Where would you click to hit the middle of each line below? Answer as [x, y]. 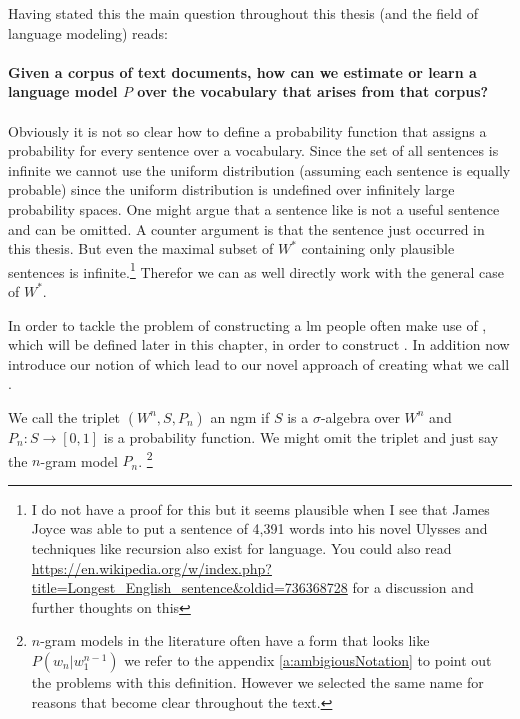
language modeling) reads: [88, 32]
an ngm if [240, 416]
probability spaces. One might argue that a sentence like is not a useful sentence [254, 208]
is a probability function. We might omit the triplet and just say [301, 436]
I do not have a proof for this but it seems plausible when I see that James [260, 508]
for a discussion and [413, 587]
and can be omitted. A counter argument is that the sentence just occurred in [246, 228]
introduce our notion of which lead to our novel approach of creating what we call [259, 363]
